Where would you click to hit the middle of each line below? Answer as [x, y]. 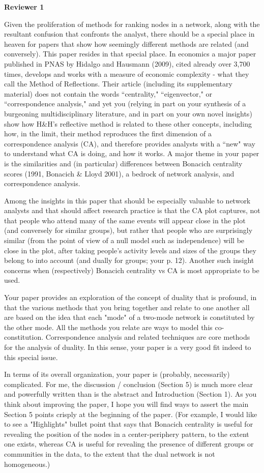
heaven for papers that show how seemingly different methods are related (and [126, 43]
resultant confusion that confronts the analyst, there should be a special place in [129, 34]
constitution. [24, 337]
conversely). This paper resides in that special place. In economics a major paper [130, 54]
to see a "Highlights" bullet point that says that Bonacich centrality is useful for [129, 424]
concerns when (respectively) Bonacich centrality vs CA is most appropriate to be [132, 270]
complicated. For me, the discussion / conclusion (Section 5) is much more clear [129, 384]
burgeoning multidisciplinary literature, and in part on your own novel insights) [128, 113]
